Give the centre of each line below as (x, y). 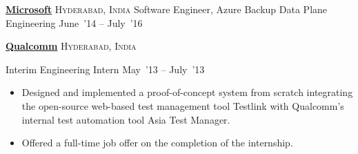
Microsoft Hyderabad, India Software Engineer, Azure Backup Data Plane (167, 9)
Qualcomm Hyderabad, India (71, 46)
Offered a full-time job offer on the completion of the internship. (157, 143)
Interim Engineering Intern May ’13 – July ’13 (105, 69)
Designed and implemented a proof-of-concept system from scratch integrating (187, 92)
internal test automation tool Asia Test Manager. (126, 119)
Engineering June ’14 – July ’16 (74, 22)
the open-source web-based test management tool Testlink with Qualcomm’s (183, 105)
